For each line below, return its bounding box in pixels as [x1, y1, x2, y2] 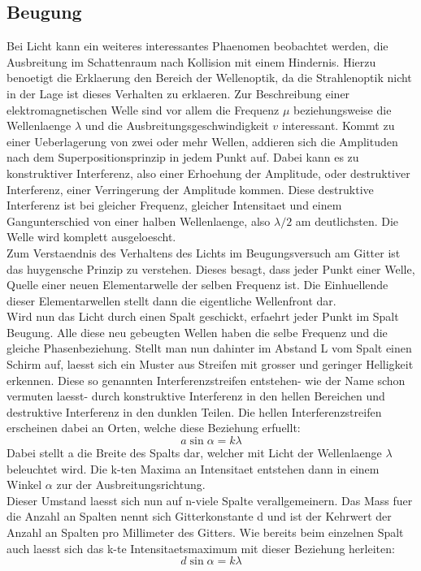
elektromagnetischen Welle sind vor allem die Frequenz [7, 101, 280, 118]
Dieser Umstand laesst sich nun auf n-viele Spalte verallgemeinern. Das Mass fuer [7, 491, 413, 508]
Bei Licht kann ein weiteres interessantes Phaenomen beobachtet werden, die [7, 37, 388, 54]
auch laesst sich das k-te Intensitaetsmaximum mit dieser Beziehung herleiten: [7, 539, 395, 556]
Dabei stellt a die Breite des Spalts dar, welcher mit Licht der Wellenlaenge [7, 444, 382, 461]
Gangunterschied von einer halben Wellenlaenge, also [7, 212, 271, 229]
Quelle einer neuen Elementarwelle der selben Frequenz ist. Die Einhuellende [7, 276, 388, 293]
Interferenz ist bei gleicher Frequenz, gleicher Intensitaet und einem [7, 197, 342, 214]
